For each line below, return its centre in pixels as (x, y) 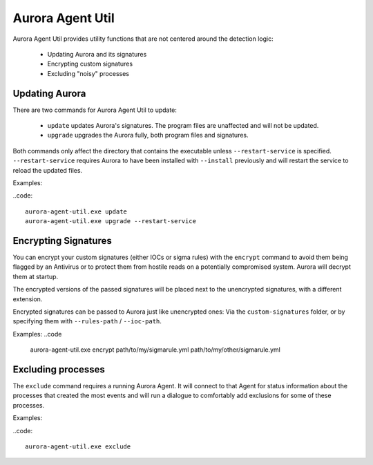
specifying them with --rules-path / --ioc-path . (87, 321)
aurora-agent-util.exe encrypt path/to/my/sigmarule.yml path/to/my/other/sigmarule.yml (155, 350)
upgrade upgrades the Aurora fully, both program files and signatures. (148, 135)
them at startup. (36, 276)
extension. (28, 299)
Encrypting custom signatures (90, 64)
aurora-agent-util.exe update (76, 211)
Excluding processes (59, 369)
